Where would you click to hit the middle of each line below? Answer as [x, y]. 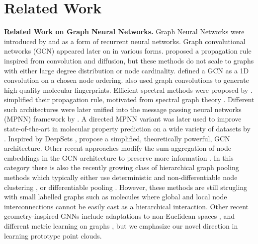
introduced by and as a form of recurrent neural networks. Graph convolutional [125, 41]
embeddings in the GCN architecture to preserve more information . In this [119, 157]
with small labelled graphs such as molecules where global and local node [116, 197]
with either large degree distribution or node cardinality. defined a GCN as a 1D [127, 70]
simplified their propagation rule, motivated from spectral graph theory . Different [129, 99]
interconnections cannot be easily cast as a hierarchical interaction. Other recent [127, 206]
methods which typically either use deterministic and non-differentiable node [121, 177]
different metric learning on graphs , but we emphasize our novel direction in [121, 226]
